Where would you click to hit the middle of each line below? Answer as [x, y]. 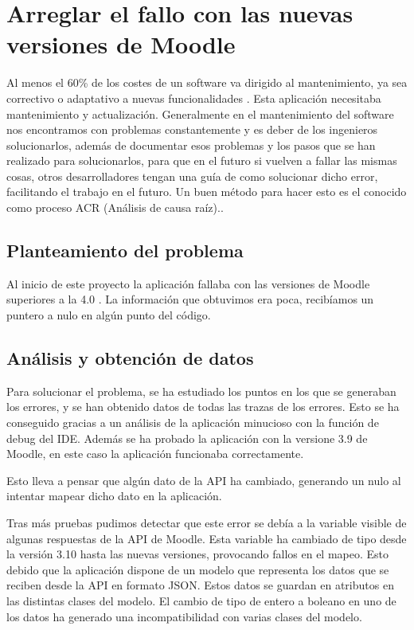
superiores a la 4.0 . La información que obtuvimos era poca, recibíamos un [190, 299]
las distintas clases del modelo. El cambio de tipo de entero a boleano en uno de [201, 600]
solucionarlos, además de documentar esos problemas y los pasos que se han [191, 145]
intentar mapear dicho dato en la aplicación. [114, 496]
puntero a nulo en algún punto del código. [109, 315]
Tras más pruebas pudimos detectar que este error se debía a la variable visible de [207, 522]
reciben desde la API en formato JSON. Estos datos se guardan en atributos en [200, 585]
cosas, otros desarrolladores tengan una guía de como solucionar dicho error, [192, 176]
